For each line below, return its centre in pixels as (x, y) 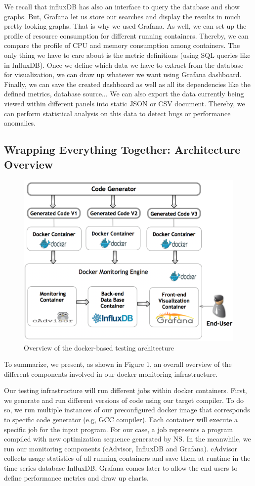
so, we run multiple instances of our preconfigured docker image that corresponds (127, 410)
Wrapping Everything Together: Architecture (122, 150)
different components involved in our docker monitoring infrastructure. (111, 374)
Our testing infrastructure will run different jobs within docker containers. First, (126, 390)
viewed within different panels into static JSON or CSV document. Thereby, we (125, 103)
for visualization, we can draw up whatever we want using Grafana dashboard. (123, 74)
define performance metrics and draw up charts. (76, 477)
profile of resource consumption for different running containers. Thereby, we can (126, 35)
